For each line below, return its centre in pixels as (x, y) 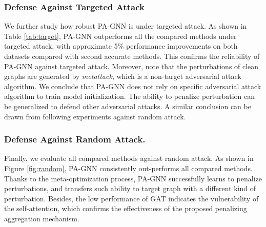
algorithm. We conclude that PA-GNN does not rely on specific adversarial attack (133, 86)
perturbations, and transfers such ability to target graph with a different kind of (130, 188)
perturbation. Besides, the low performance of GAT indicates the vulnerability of (131, 198)
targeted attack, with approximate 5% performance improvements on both (121, 46)
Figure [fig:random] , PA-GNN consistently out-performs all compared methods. (128, 168)
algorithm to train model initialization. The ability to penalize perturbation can (130, 96)
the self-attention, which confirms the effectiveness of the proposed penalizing (126, 208)
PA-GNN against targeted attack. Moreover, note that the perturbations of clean (131, 66)
